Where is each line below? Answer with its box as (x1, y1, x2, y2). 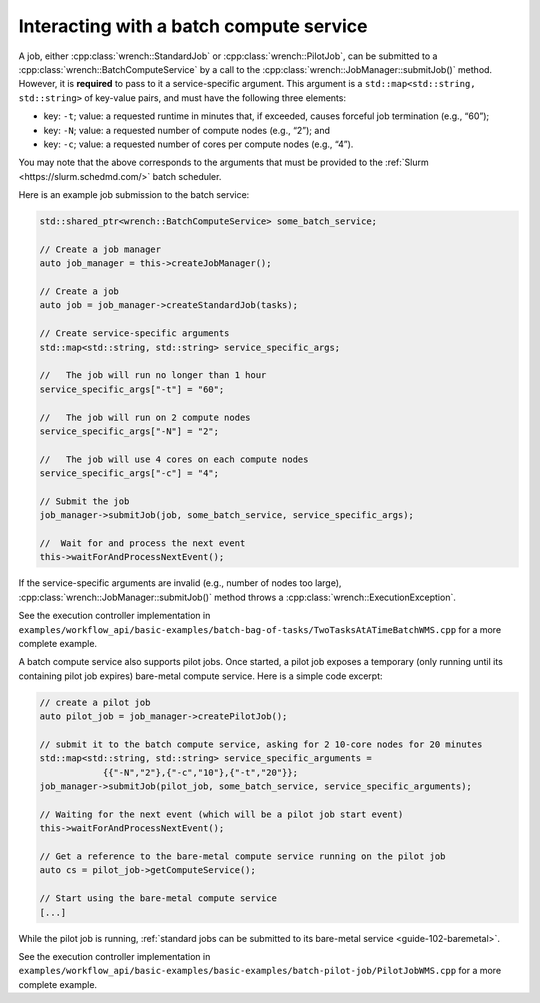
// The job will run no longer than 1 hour (39, 370, 267, 381)
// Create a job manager (39, 243, 162, 255)
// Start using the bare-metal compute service (39, 893, 277, 904)
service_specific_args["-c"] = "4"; (39, 468, 220, 479)
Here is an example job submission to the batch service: (18, 189, 250, 201)
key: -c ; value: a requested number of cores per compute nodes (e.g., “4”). (43, 138, 354, 150)
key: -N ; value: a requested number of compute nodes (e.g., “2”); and (43, 124, 330, 136)
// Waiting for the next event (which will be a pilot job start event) (39, 808, 404, 820)
